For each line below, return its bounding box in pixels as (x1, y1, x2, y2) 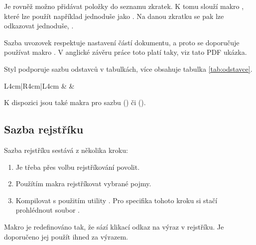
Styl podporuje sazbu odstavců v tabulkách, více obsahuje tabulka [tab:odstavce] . (4, 63, 253, 74)
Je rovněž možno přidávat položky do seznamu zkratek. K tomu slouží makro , (4, 1, 244, 11)
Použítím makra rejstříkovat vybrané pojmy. (15, 178, 151, 189)
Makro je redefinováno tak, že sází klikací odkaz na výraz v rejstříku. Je (4, 221, 224, 232)
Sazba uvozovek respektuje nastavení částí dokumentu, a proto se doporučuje (4, 37, 240, 47)
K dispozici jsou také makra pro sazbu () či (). (4, 97, 146, 108)
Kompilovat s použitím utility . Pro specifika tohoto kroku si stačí (15, 195, 218, 205)
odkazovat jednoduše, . (4, 20, 74, 31)
